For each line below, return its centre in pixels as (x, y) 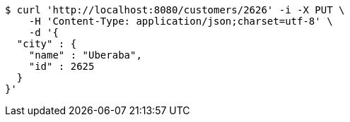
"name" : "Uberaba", (85, 55)
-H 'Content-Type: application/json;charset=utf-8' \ (181, 21)
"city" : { (47, 44)
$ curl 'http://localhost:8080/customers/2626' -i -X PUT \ (175, 10)
